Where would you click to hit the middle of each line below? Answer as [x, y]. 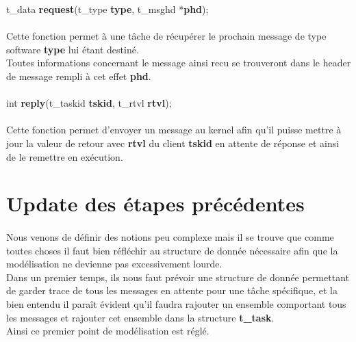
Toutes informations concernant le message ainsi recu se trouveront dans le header [179, 63]
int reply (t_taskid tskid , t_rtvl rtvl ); [89, 103]
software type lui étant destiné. [73, 49]
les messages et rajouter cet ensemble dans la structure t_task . [140, 317]
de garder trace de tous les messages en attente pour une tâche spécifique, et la [172, 290]
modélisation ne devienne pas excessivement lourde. [114, 264]
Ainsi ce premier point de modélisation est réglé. [108, 331]
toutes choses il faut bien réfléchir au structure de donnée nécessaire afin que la [172, 250]
